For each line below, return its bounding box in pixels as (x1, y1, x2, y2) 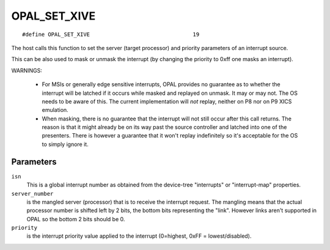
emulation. (42, 106, 68, 114)
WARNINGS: (11, 67, 42, 74)
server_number (11, 190, 54, 197)
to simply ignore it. (42, 141, 89, 148)
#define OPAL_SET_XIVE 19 (22, 31, 200, 38)
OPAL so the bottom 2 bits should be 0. (26, 215, 125, 222)
